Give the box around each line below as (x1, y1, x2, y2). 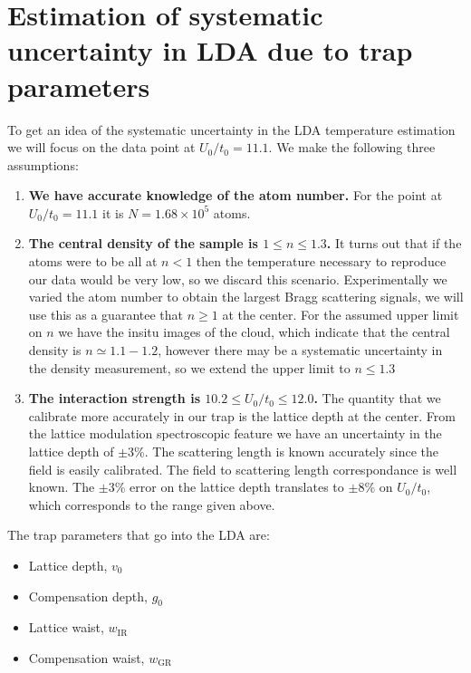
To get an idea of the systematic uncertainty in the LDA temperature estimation (7, 120, 456, 139)
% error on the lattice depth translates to (114, 477, 344, 496)
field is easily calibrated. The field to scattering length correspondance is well (28, 459, 457, 478)
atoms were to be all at (28, 252, 158, 271)
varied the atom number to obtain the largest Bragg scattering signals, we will (28, 287, 464, 306)
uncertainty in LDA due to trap (7, 32, 413, 69)
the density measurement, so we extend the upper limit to (28, 358, 351, 377)
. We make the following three (268, 138, 436, 157)
